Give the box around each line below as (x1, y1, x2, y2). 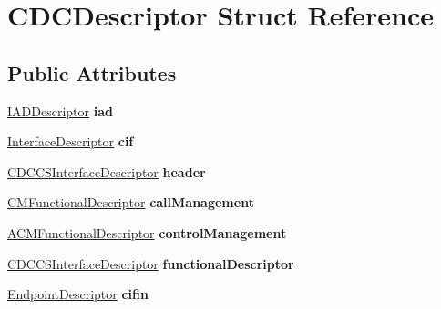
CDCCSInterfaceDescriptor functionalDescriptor (7, 254, 294, 273)
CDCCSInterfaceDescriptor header (7, 162, 206, 181)
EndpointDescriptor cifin (7, 284, 149, 304)
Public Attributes (7, 58, 177, 86)
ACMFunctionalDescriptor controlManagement (7, 223, 287, 242)
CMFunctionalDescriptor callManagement (7, 193, 254, 212)
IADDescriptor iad (7, 101, 113, 120)
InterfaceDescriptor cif (7, 132, 134, 151)
